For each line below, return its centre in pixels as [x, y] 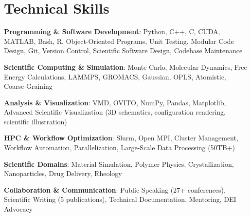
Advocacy [18, 209]
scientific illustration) [36, 121]
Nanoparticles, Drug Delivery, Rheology [63, 173]
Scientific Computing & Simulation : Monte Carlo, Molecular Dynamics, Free [125, 67]
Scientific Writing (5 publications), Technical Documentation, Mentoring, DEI [120, 199]
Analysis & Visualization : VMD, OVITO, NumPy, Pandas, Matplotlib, [115, 102]
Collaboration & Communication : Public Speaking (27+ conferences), [115, 189]
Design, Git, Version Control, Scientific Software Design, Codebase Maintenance [123, 50]
